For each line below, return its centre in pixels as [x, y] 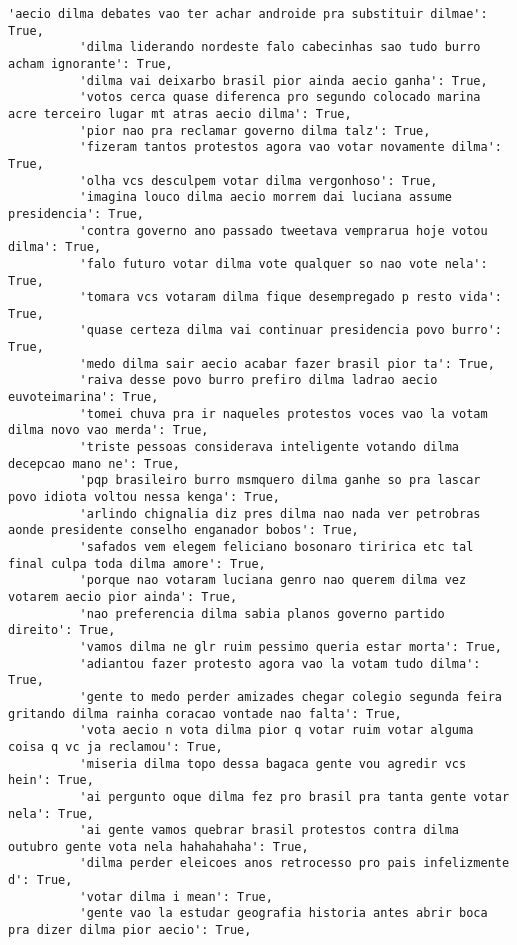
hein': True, [51, 780]
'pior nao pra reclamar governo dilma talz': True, [255, 130]
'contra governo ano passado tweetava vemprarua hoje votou [283, 230]
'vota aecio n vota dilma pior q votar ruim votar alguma [276, 730]
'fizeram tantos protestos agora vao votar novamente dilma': [290, 147]
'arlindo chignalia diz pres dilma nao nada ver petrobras [280, 513]
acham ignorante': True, [90, 63]
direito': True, [62, 630]
